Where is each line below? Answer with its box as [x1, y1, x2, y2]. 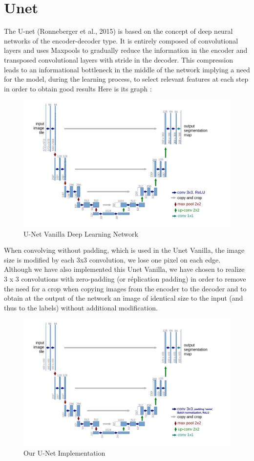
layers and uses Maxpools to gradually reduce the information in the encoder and [4, 45, 248, 55]
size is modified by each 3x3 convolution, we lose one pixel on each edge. [4, 254, 221, 264]
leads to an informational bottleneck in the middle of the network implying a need [4, 64, 250, 74]
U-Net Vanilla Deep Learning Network [23, 228, 138, 239]
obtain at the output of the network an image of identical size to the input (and [4, 293, 243, 303]
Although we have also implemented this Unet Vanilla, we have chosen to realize [4, 264, 245, 274]
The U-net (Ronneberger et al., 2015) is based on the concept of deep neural [4, 26, 233, 36]
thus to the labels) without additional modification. [4, 302, 158, 312]
